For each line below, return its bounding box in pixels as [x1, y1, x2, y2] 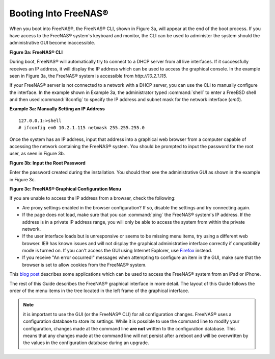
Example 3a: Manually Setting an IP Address [9, 106, 105, 112]
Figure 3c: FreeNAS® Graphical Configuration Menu [9, 185, 122, 192]
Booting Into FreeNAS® [9, 8, 109, 19]
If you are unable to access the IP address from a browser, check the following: [9, 195, 176, 201]
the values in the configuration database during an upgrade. [23, 340, 149, 346]
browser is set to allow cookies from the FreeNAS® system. [22, 261, 147, 268]
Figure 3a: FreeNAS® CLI [9, 49, 63, 55]
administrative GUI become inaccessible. [9, 40, 95, 46]
